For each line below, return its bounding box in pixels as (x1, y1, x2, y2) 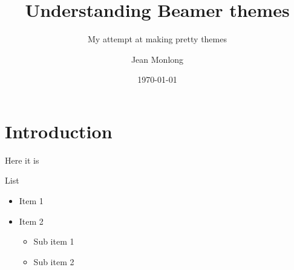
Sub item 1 (33, 235, 74, 248)
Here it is (5, 153, 39, 166)
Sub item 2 (33, 255, 74, 268)
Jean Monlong (131, 53, 184, 65)
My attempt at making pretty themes (88, 33, 227, 45)
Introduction (5, 118, 113, 143)
